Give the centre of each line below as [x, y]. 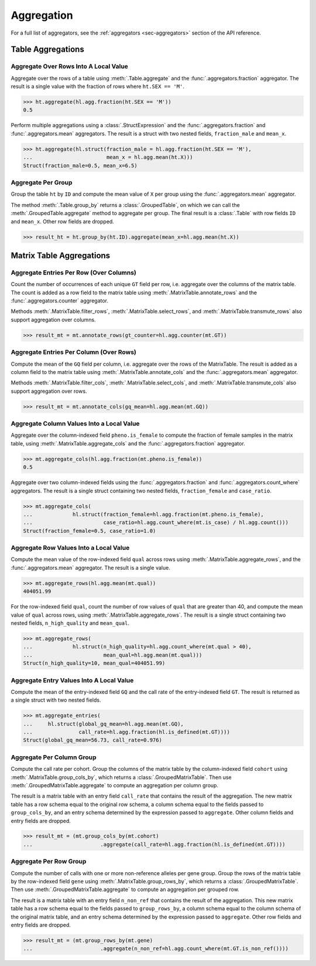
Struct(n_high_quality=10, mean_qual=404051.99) [94, 663]
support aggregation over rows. [49, 391]
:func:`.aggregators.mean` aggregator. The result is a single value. [91, 567]
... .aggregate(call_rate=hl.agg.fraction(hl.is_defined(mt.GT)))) [154, 844]
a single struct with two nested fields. [56, 700]
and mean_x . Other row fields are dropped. [62, 221]
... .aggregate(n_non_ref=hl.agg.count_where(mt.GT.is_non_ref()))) [156, 949]
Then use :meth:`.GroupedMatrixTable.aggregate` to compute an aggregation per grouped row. [125, 890]
